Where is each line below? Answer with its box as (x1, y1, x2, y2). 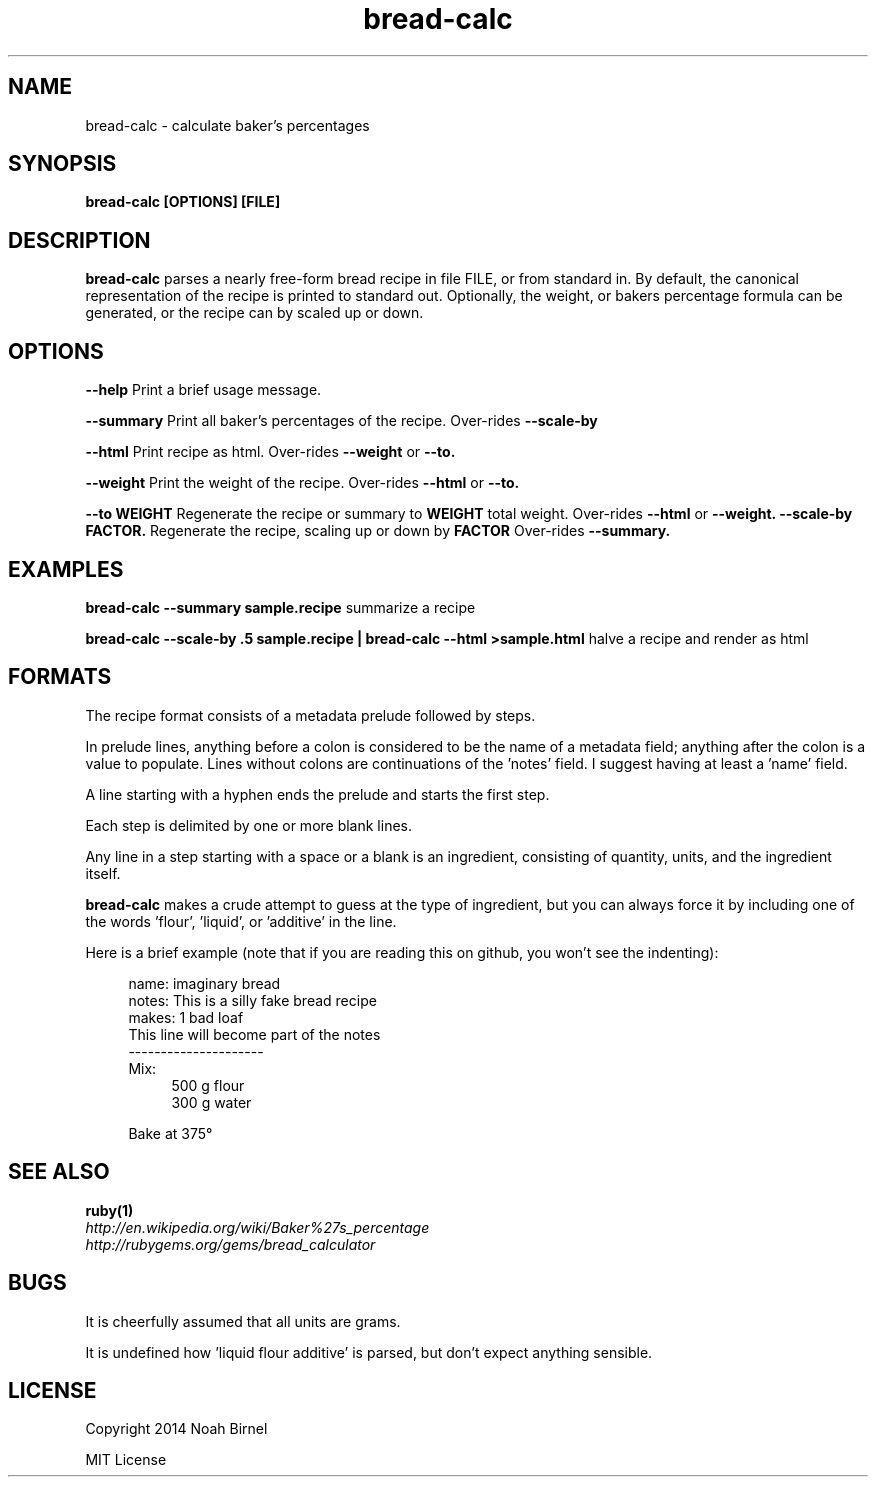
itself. (85, 864, 121, 882)
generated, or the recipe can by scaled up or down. (85, 304, 424, 322)
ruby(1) (85, 1201, 134, 1219)
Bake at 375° (128, 1124, 213, 1142)
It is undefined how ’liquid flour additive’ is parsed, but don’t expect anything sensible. (85, 1343, 653, 1361)
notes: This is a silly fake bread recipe (128, 991, 377, 1009)
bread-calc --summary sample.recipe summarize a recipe (85, 598, 476, 616)
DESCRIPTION (8, 227, 151, 253)
